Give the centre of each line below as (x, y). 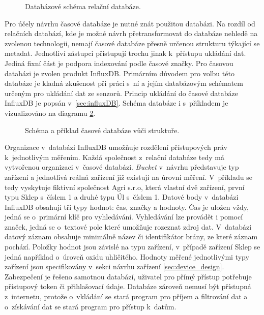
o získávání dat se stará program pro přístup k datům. (91, 306)
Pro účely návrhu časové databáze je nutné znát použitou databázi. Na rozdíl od (130, 23)
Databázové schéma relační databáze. (83, 6)
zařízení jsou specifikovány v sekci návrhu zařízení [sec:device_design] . (114, 266)
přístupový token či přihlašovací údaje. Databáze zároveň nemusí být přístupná (128, 286)
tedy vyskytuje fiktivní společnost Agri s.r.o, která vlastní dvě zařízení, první (125, 187)
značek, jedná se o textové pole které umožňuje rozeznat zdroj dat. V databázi (128, 226)
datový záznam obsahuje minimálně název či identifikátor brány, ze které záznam (131, 237)
